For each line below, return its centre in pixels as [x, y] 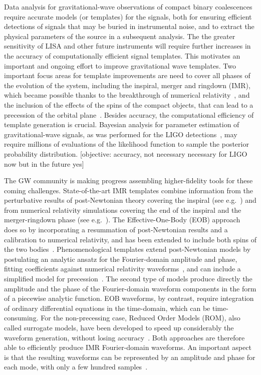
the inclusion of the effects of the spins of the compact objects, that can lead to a [129, 104]
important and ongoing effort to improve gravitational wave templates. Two [120, 65]
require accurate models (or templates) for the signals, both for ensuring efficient [128, 16]
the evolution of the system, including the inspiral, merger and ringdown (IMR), [127, 85]
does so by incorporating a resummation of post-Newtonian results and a [116, 230]
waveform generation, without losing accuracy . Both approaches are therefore [124, 337]
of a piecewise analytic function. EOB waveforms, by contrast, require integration [129, 298]
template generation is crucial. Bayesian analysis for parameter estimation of [122, 124]
